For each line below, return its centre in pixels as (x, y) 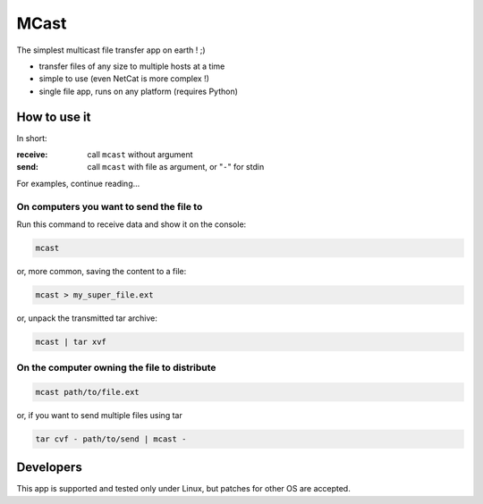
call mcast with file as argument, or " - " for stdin (176, 167)
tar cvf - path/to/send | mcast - (111, 439)
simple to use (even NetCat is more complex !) (124, 79)
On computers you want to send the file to (110, 206)
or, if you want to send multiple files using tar (99, 415)
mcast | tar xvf (71, 341)
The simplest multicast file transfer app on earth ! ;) (111, 50)
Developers (49, 468)
